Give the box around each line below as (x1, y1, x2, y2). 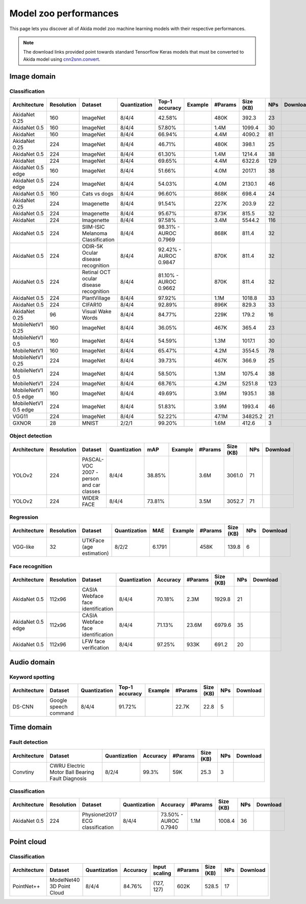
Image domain (9, 72, 56, 81)
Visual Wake (82, 308, 112, 315)
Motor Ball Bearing (49, 768, 94, 775)
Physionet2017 (82, 811, 117, 818)
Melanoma (82, 230, 108, 237)
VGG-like (12, 544, 34, 551)
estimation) (82, 550, 109, 557)
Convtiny (12, 768, 34, 775)
